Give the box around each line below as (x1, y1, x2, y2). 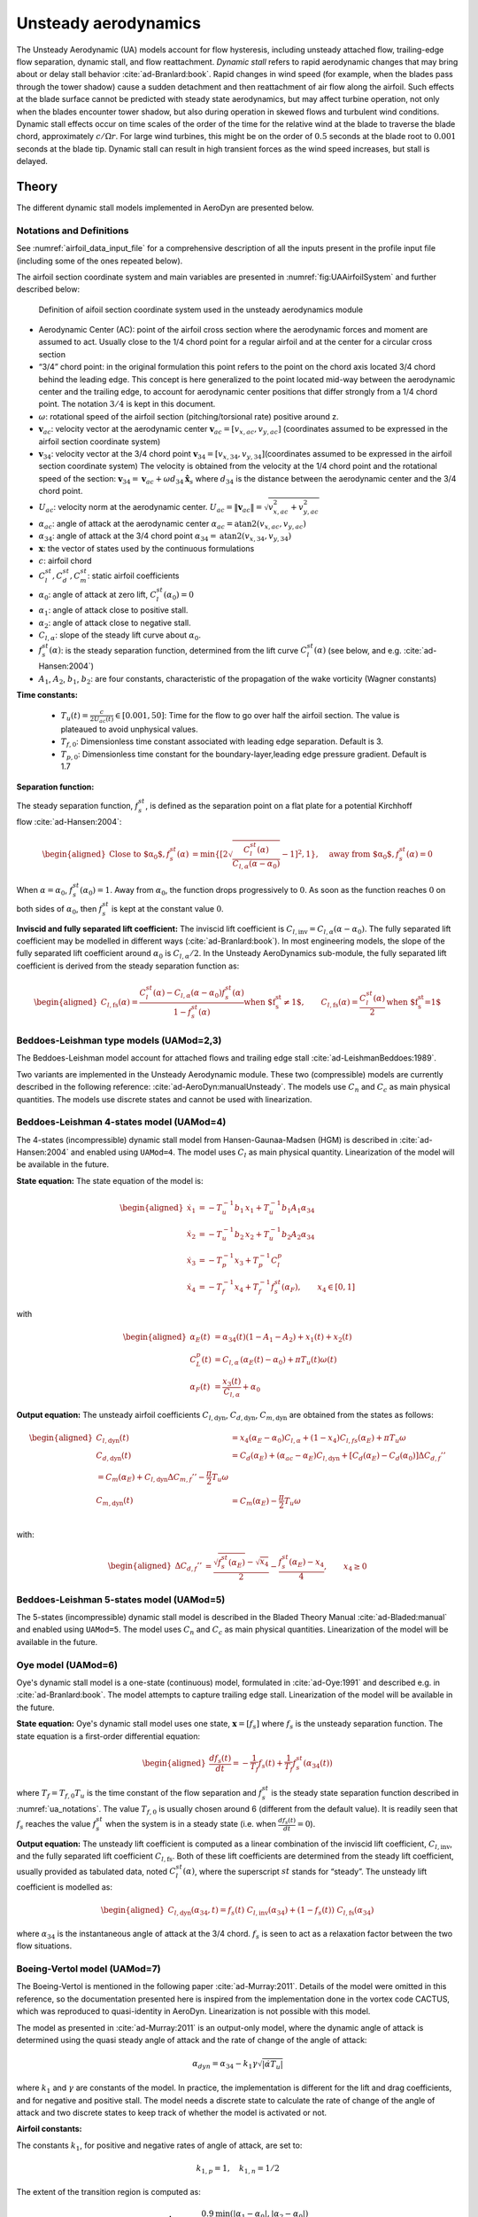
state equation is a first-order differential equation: (16, 1730, 201, 1742)
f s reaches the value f (16, 1818, 96, 1831)
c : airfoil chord (38, 555, 92, 566)
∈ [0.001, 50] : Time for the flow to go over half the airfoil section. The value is (114, 710, 400, 721)
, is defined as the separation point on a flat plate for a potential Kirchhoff (145, 800, 412, 811)
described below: (16, 284, 80, 294)
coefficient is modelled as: (16, 1882, 112, 1892)
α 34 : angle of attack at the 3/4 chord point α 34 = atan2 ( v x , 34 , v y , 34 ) (38, 530, 292, 543)
